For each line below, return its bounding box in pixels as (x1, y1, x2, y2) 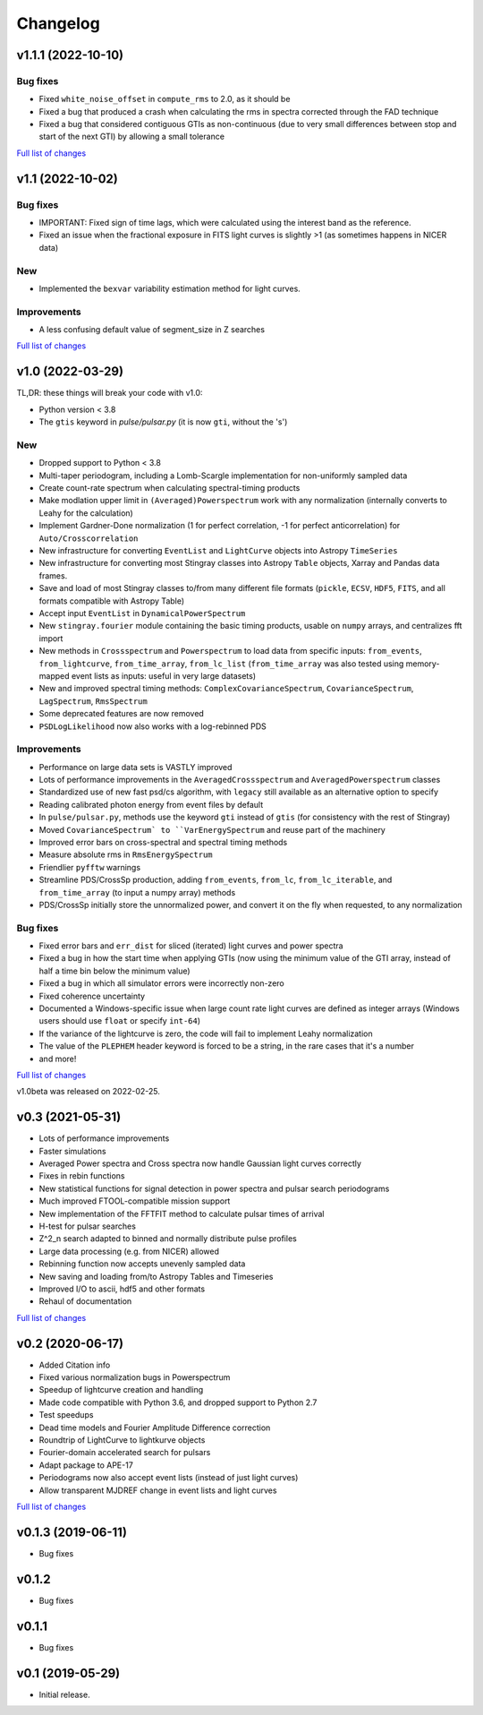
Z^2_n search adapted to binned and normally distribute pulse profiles (38, 1233, 297, 1244)
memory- (405, 658, 440, 669)
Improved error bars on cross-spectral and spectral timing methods (38, 837, 288, 847)
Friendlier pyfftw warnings (38, 862, 141, 872)
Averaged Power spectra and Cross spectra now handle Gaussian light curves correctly (38, 1158, 362, 1169)
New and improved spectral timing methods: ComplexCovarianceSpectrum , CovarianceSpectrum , (38, 683, 414, 694)
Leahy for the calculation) (38, 507, 133, 519)
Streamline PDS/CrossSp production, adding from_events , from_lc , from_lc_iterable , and (38, 874, 393, 886)
